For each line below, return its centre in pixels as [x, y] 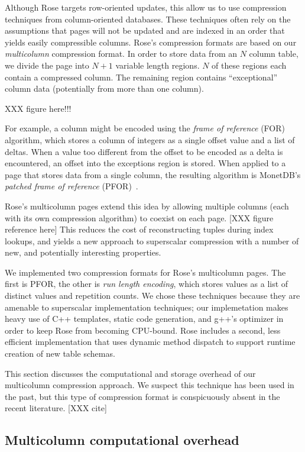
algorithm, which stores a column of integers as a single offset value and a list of [150, 139]
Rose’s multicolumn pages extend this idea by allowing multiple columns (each [147, 206]
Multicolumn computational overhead [122, 440]
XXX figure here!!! [38, 108]
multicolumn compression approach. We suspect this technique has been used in [150, 385]
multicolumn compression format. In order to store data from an [121, 54]
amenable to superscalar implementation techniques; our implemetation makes [147, 307]
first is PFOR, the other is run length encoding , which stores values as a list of [147, 284]
